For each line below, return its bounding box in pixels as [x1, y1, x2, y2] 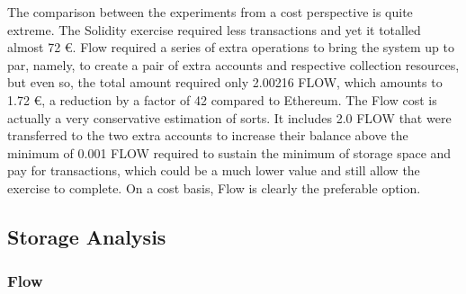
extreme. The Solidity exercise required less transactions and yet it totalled [7, 20, 421, 39]
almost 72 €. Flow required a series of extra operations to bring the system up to [7, 38, 454, 57]
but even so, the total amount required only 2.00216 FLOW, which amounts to [7, 73, 443, 92]
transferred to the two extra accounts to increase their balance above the [7, 126, 408, 145]
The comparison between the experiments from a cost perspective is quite [7, 3, 413, 21]
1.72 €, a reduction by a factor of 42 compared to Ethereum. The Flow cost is [7, 90, 437, 109]
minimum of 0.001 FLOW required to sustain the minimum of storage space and [7, 143, 452, 162]
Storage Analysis [7, 222, 166, 250]
